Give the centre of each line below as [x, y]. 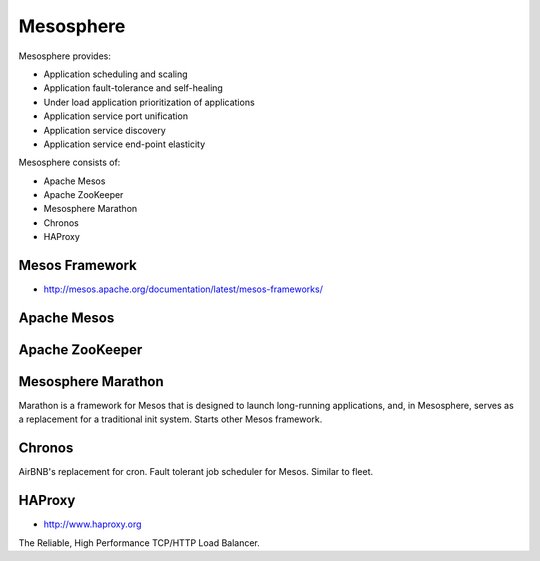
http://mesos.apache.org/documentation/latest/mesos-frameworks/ [183, 289]
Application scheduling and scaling [116, 74]
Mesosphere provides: [65, 56]
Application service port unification [116, 116]
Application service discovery [105, 130]
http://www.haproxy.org [92, 524]
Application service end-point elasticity [124, 144]
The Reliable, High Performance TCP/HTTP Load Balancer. [139, 542]
